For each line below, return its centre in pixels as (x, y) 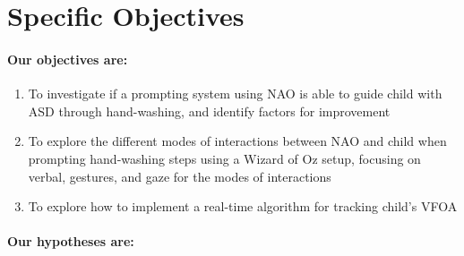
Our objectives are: (68, 59)
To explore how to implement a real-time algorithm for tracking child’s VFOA (243, 206)
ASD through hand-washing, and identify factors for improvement (209, 111)
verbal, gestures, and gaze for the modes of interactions (180, 176)
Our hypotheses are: (71, 241)
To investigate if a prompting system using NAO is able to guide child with (235, 94)
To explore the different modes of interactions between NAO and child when (237, 141)
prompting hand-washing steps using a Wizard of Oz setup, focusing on (224, 158)
